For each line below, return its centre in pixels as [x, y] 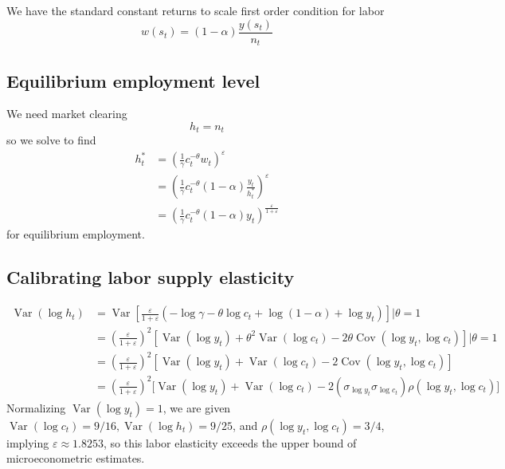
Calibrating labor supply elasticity [151, 277]
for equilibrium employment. [76, 234]
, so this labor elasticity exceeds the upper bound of [230, 442]
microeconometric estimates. [76, 458]
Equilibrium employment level [133, 80]
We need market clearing [67, 114]
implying [28, 442]
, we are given [197, 407]
